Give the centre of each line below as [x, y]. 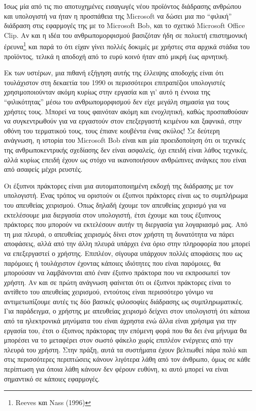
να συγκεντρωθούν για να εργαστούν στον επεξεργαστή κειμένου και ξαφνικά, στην [123, 121]
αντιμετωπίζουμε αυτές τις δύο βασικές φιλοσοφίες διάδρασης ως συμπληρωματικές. [124, 301]
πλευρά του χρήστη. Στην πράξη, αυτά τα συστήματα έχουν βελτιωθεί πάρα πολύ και [126, 349]
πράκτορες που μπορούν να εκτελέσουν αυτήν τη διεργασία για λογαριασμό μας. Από [126, 224]
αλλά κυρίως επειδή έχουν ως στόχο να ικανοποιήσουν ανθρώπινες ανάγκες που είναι [125, 159]
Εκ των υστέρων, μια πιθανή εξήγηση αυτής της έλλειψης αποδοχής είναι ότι [114, 73]
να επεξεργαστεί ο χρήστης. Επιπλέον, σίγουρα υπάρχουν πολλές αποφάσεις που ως [123, 253]
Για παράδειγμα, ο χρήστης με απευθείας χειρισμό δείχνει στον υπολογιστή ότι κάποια [127, 311]
